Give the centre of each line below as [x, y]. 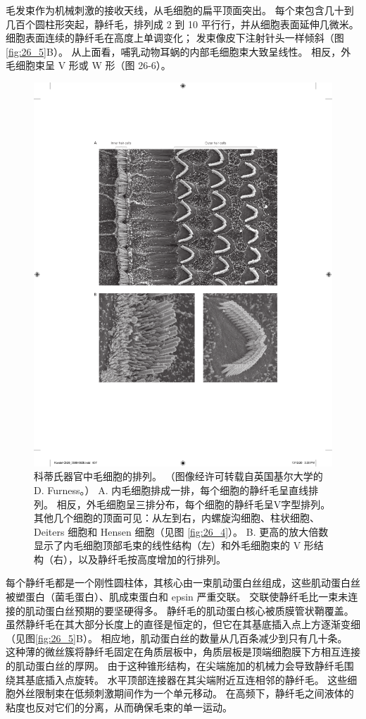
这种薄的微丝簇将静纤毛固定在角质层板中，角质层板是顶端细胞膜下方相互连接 [183, 652]
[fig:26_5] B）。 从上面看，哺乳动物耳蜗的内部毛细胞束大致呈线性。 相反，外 [178, 51]
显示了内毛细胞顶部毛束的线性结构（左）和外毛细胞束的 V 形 [174, 545]
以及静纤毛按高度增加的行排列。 [152, 559]
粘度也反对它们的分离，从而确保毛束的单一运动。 [119, 707]
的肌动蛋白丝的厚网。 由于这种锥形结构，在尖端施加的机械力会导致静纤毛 [175, 666]
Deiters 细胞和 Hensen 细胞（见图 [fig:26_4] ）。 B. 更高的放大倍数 [181, 531]
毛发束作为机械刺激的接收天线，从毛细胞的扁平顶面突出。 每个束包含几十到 [180, 10]
